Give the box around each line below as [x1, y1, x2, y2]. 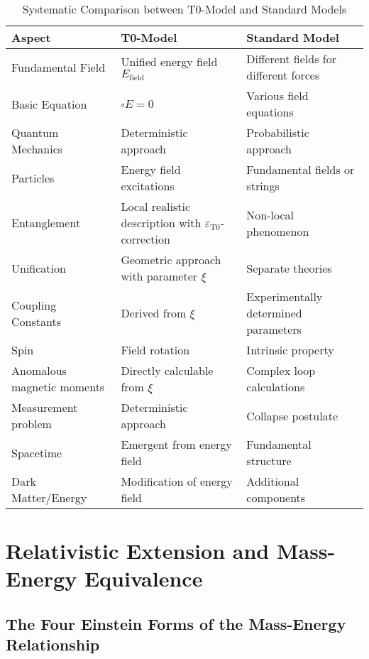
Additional [246, 473, 299, 489]
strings [246, 178, 280, 194]
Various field [246, 87, 309, 104]
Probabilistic [246, 124, 309, 141]
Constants [11, 312, 61, 329]
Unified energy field [121, 53, 218, 70]
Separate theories [246, 259, 332, 276]
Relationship [6, 633, 100, 655]
